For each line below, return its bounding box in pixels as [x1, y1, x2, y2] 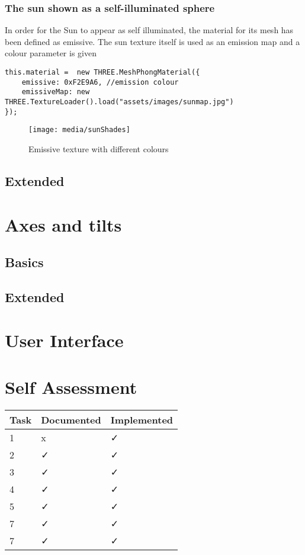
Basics [5, 253, 44, 271]
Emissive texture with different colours [28, 142, 169, 155]
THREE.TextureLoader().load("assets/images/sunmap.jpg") [5, 97, 234, 106]
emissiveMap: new [21, 88, 90, 97]
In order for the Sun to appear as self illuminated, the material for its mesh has [5, 24, 294, 36]
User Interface [5, 328, 124, 352]
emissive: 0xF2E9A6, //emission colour [21, 78, 179, 86]
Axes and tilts [5, 212, 122, 236]
